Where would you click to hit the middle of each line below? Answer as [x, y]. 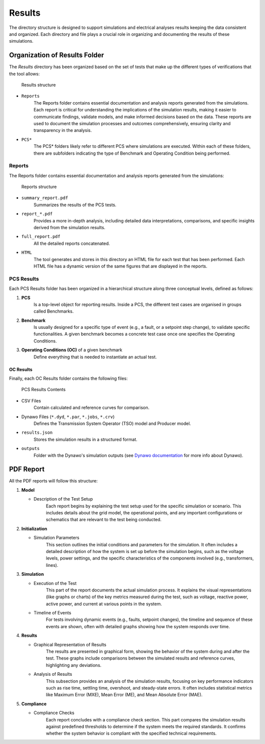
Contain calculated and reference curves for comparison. [92, 408]
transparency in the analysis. [63, 131]
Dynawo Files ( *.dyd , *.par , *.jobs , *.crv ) [68, 417]
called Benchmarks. [54, 311]
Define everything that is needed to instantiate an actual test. [95, 357]
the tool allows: [25, 74]
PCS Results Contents [43, 390]
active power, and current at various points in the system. [104, 604]
